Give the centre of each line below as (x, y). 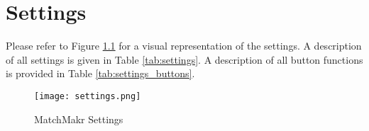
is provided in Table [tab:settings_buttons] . (100, 73)
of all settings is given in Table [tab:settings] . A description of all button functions (184, 59)
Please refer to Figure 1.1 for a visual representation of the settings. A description (184, 46)
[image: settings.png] (88, 96)
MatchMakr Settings (79, 119)
